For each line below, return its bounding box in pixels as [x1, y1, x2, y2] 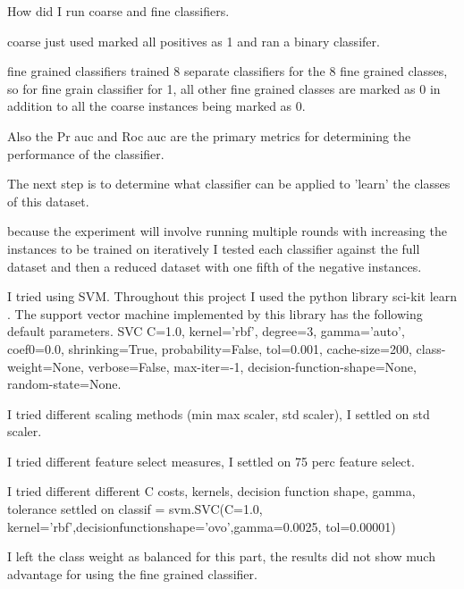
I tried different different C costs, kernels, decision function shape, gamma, [7, 482, 416, 501]
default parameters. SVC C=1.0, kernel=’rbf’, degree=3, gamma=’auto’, [7, 322, 405, 341]
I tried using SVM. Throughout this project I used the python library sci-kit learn [7, 287, 458, 306]
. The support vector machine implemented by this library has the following [7, 304, 423, 323]
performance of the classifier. [7, 144, 165, 163]
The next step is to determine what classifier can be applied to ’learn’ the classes [7, 174, 451, 193]
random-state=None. [7, 374, 122, 393]
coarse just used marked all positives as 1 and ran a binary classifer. [7, 31, 380, 50]
